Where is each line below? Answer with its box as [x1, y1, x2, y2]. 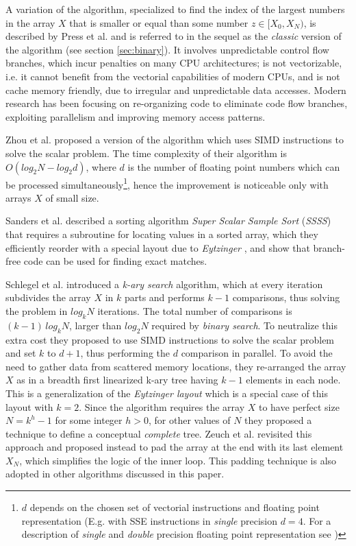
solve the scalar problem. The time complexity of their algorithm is [5, 145, 288, 160]
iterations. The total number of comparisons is [97, 303, 292, 318]
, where [86, 159, 116, 174]
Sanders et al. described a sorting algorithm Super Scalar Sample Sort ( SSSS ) [5, 213, 331, 228]
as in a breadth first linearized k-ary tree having [16, 372, 218, 387]
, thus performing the [80, 346, 170, 360]
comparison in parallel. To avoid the [181, 346, 333, 360]
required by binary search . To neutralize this [151, 318, 338, 332]
